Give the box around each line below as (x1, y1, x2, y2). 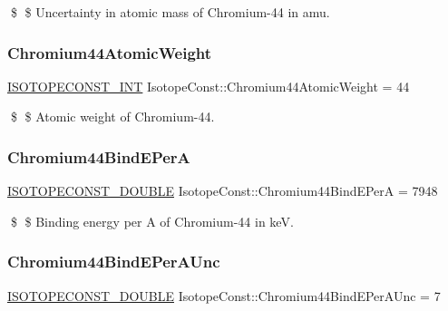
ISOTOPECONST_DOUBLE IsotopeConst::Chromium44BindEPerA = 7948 (7, 181, 438, 200)
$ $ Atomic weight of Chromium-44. (10, 107, 215, 126)
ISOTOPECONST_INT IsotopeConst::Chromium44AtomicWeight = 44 (7, 76, 410, 95)
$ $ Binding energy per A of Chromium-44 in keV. (10, 211, 294, 230)
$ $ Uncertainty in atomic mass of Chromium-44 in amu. (10, 3, 330, 21)
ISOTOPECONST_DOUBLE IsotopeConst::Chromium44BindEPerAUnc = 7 (7, 286, 441, 305)
